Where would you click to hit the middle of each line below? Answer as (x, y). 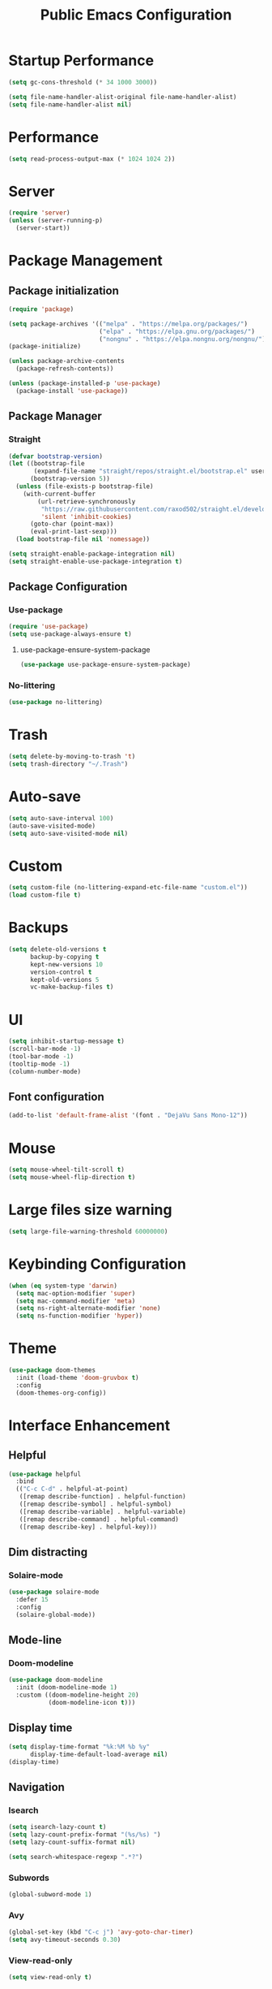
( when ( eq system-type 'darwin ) (63, 1286)
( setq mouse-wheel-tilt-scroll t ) (67, 1170)
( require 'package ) (41, 309)
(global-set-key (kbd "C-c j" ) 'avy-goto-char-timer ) (101, 1932)
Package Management (86, 261)
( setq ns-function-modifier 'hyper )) (79, 1316)
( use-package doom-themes (52, 1370)
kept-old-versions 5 (64, 979)
